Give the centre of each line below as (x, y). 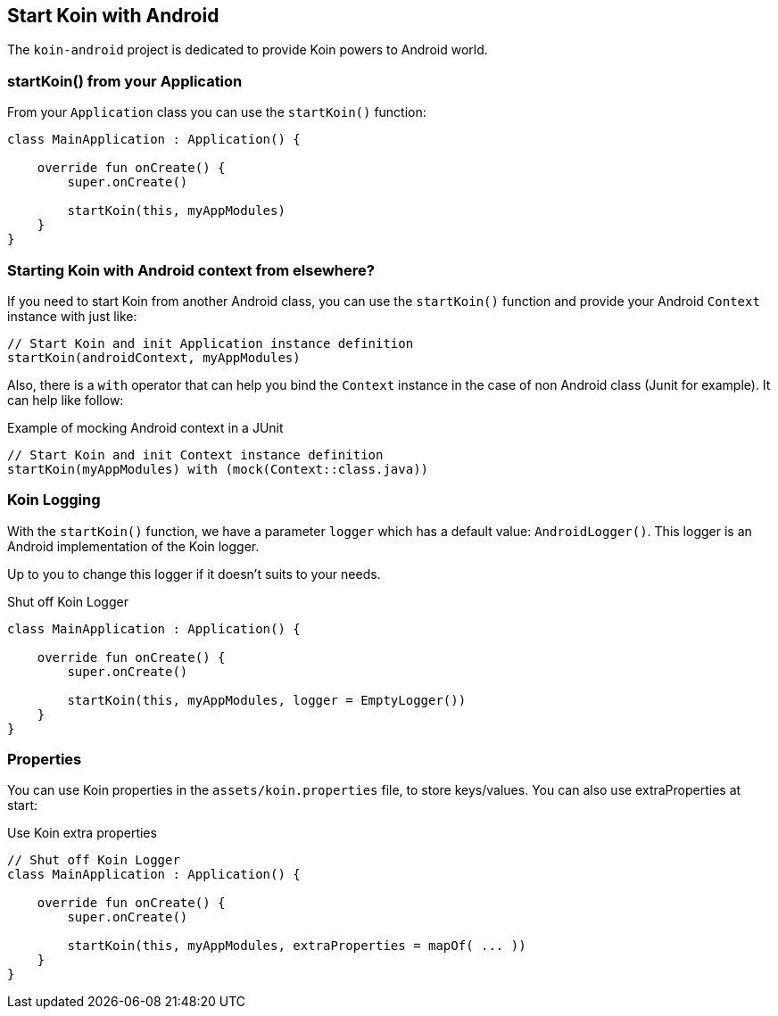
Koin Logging (54, 500)
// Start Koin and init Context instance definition (195, 454)
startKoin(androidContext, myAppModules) (154, 357)
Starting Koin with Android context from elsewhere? (191, 270)
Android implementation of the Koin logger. (133, 546)
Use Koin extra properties (82, 833)
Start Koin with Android (113, 16)
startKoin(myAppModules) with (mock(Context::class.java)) (218, 469)
